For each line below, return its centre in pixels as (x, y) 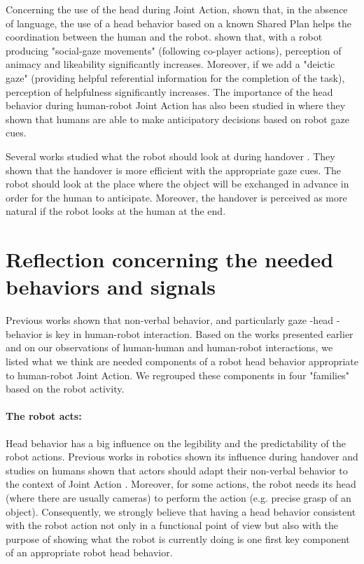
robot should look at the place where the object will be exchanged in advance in (177, 184)
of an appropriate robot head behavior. (89, 552)
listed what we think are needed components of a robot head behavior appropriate (182, 361)
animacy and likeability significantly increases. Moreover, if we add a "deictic (170, 64)
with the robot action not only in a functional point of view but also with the (172, 525)
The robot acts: (44, 416)
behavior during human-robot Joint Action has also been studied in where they (176, 105)
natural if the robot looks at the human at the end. (116, 211)
